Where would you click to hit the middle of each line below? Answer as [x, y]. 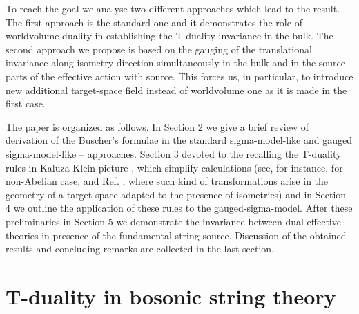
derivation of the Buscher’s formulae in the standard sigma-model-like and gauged [179, 140]
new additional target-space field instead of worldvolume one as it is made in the [176, 90]
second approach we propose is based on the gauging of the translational [159, 49]
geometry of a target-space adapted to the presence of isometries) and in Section [176, 194]
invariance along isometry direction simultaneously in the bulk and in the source [176, 63]
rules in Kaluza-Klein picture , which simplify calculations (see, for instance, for [174, 167]
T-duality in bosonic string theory [171, 296]
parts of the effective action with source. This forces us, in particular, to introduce [179, 76]
